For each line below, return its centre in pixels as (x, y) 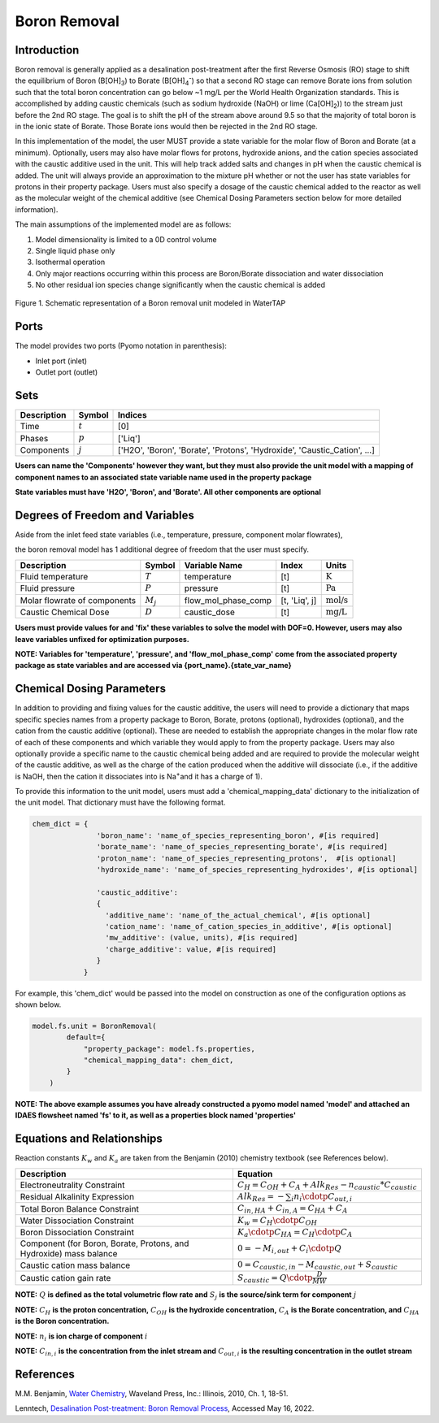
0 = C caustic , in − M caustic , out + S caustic (317, 1266)
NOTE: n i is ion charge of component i (81, 1337)
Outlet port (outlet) (67, 372)
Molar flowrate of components (78, 600)
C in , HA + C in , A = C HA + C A (292, 1209)
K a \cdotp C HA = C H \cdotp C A (295, 1233)
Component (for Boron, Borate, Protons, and (104, 1243)
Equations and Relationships (89, 1139)
